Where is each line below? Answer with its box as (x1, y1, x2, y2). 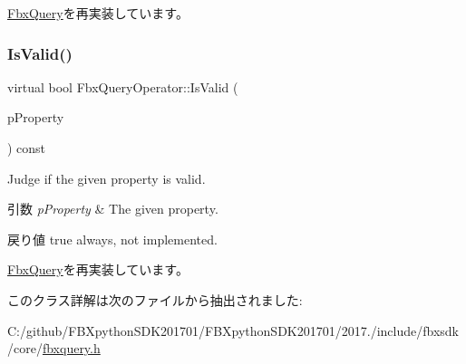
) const (7, 139, 46, 157)
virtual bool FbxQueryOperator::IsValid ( (7, 77, 238, 96)
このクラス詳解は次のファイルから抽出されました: (7, 290, 303, 309)
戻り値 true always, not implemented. (7, 229, 218, 248)
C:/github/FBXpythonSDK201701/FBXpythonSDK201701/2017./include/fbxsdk (7, 321, 459, 340)
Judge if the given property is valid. (7, 168, 206, 187)
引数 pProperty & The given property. (7, 199, 218, 218)
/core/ (7, 339, 43, 358)
